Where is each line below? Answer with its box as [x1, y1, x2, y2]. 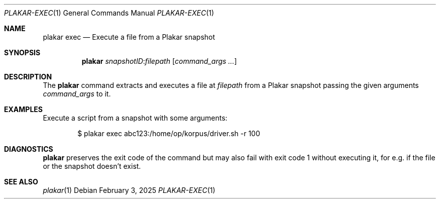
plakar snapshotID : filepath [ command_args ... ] [81, 57, 237, 65]
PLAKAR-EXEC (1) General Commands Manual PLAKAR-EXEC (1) [4, 9, 214, 17]
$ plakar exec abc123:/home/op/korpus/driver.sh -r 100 [77, 129, 260, 138]
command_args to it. [43, 89, 111, 98]
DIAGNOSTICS [4, 145, 53, 153]
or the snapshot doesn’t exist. [43, 162, 141, 170]
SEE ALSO [4, 177, 38, 186]
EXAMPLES [4, 105, 43, 114]
